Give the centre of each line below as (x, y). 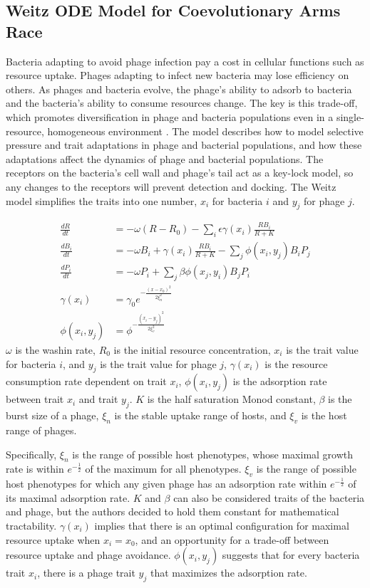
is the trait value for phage (158, 363)
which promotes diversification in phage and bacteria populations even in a (170, 116)
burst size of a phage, (52, 415)
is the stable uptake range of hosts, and (200, 415)
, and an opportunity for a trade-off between (232, 539)
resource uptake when (53, 539)
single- (350, 116)
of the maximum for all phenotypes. (163, 469)
